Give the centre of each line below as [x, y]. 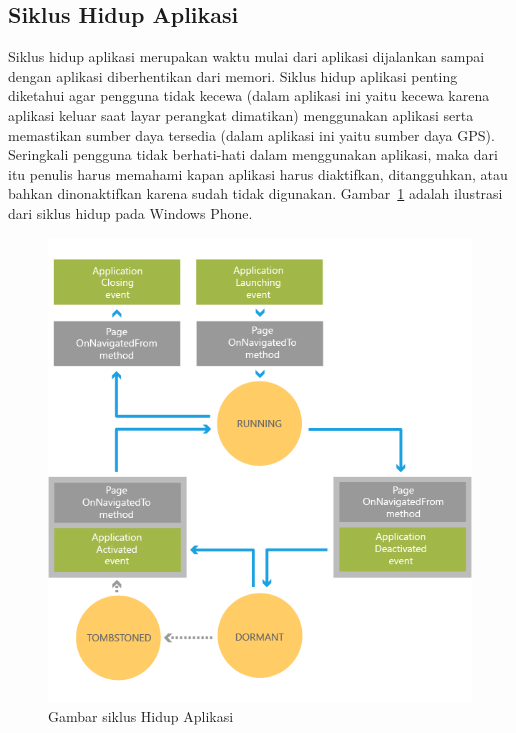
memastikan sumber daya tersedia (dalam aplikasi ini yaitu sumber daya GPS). [251, 134]
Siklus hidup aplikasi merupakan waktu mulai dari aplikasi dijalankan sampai [246, 56]
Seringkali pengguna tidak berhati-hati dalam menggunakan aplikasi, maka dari [253, 154]
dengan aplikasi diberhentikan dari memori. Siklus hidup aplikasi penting [233, 75]
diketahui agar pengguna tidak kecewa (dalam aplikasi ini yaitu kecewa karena [249, 95]
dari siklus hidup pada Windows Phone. [130, 212]
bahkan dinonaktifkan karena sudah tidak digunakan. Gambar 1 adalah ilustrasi [255, 193]
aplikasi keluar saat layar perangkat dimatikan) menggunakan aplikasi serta [241, 114]
